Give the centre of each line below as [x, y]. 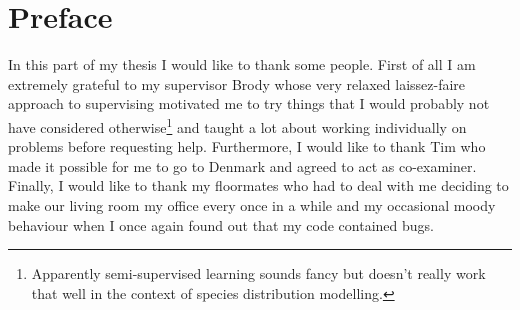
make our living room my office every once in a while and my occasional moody [252, 204]
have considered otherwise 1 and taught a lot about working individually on [237, 125]
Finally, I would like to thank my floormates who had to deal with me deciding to [258, 185]
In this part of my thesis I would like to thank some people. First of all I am [242, 64]
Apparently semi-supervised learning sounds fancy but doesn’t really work [258, 273]
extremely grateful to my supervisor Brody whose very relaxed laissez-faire [237, 83]
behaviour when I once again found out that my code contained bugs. [221, 224]
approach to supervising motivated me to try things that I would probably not [249, 103]
